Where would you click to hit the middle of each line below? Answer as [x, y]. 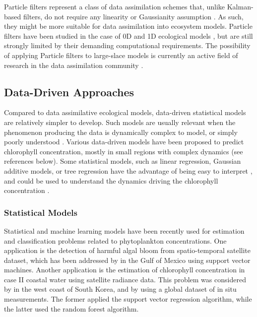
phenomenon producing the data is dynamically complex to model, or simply [121, 132]
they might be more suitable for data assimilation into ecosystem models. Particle [128, 26]
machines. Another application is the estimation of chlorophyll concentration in [125, 270]
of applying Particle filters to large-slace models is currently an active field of [121, 55]
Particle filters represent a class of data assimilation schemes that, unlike [115, 6]
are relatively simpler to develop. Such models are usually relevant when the [120, 122]
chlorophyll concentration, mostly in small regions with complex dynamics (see [124, 151]
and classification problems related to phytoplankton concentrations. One [115, 240]
